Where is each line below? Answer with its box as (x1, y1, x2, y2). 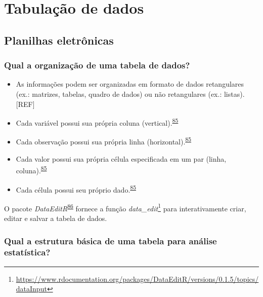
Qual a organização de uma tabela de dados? (4, 59, 190, 71)
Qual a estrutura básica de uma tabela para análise (4, 234, 217, 247)
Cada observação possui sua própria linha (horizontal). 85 (16, 135, 192, 147)
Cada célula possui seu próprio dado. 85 (16, 182, 136, 195)
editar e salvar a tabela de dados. (4, 213, 107, 223)
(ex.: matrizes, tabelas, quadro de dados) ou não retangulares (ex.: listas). (16, 88, 245, 99)
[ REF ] (16, 98, 35, 109)
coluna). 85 (16, 164, 47, 175)
